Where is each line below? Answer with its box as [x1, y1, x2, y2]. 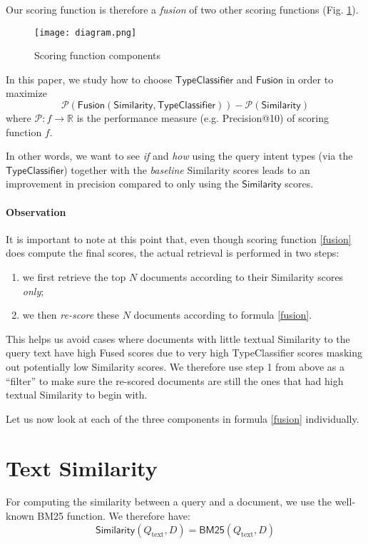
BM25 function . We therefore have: [37, 508, 190, 523]
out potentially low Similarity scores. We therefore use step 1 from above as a [6, 359, 345, 374]
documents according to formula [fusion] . [133, 307, 312, 322]
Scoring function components [34, 48, 161, 63]
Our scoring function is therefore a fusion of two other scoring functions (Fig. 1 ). [6, 2, 359, 16]
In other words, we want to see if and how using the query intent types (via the [6, 148, 353, 163]
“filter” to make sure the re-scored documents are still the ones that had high [6, 373, 344, 388]
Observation [6, 204, 66, 219]
